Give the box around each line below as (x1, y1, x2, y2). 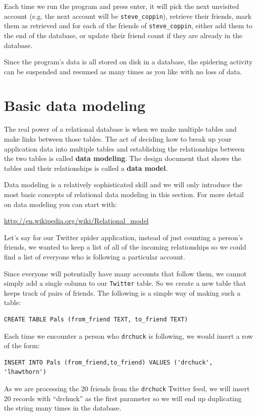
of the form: (4, 340, 40, 351)
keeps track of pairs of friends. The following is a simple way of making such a (4, 287, 241, 298)
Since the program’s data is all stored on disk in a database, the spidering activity (4, 56, 253, 67)
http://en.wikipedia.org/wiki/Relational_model (4, 215, 149, 226)
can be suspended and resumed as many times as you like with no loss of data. (4, 66, 242, 76)
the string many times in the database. (4, 403, 122, 413)
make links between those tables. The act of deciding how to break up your (4, 134, 232, 144)
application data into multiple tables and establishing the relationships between (4, 143, 245, 154)
